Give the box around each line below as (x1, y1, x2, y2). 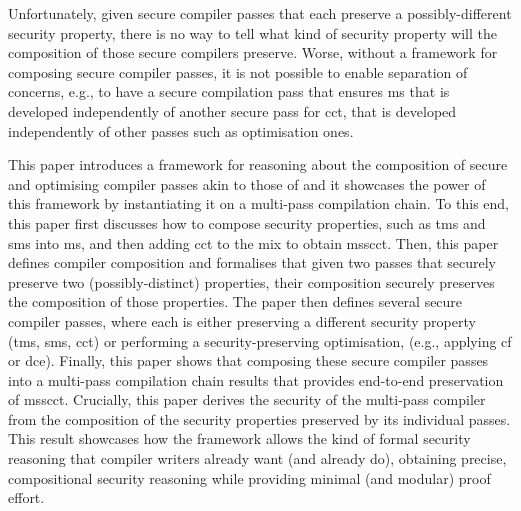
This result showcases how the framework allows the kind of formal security (8, 428, 471, 449)
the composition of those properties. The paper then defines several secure (8, 291, 463, 312)
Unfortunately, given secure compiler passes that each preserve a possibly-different (8, 3, 512, 23)
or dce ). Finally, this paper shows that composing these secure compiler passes (8, 350, 489, 371)
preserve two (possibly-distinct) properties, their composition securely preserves (8, 271, 495, 292)
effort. (8, 487, 45, 508)
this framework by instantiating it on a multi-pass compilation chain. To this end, (8, 193, 509, 214)
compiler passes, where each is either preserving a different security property (8, 310, 476, 331)
